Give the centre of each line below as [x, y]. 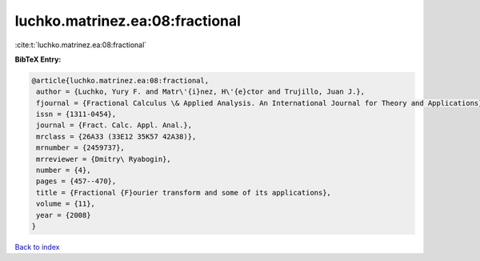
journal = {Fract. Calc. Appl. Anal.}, [114, 125]
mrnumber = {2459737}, [81, 148]
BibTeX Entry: [38, 59]
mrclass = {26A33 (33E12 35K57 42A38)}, [116, 137]
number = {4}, [64, 171]
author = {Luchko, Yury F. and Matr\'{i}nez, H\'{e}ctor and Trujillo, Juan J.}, [201, 92]
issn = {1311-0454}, [76, 114]
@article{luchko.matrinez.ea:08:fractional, [120, 80]
